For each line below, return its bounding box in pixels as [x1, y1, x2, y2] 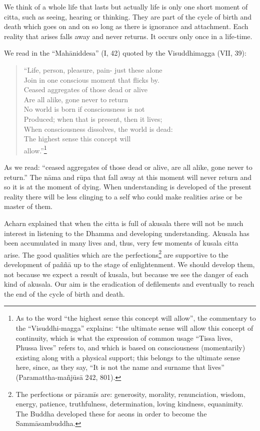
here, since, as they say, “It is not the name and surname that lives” [15, 362, 224, 372]
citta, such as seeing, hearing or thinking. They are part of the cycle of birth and [4, 11, 252, 22]
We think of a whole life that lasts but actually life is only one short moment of [4, 2, 248, 12]
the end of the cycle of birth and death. [4, 288, 125, 299]
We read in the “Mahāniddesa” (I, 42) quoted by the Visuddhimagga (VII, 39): [4, 48, 246, 58]
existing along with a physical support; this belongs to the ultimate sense [15, 352, 240, 362]
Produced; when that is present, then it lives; [23, 113, 162, 124]
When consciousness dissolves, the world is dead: [23, 123, 173, 134]
